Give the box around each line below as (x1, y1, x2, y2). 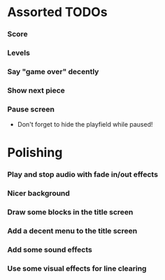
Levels (7, 48, 30, 58)
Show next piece (7, 85, 65, 95)
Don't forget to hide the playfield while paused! (17, 120, 153, 129)
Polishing (7, 145, 63, 161)
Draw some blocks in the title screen (7, 207, 134, 217)
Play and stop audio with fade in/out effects (7, 169, 159, 179)
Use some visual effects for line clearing (7, 263, 147, 273)
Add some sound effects (7, 244, 92, 254)
